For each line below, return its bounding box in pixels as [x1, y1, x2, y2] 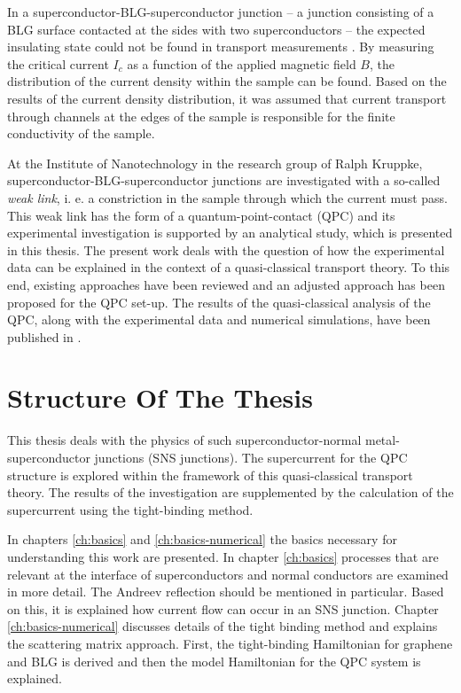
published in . [7, 327, 82, 346]
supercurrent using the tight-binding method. [7, 500, 254, 518]
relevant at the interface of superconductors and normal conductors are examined [7, 565, 449, 583]
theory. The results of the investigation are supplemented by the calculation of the [7, 483, 454, 502]
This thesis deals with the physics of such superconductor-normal [7, 431, 362, 449]
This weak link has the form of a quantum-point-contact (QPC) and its [7, 206, 395, 224]
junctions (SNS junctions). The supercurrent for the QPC [94, 448, 408, 466]
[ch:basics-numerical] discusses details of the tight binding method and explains [7, 617, 438, 635]
